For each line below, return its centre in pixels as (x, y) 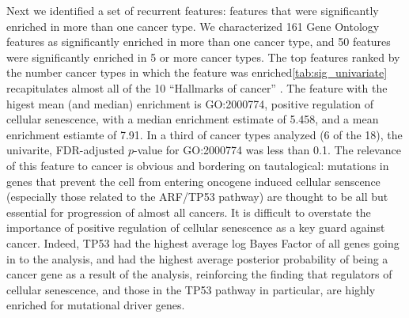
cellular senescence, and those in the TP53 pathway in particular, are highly (191, 289)
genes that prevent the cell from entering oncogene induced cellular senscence (193, 181)
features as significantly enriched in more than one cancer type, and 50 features (199, 42)
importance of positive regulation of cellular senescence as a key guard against (196, 227)
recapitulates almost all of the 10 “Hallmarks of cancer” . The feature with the (197, 87)
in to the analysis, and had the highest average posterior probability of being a (197, 258)
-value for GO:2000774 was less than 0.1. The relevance (267, 150)
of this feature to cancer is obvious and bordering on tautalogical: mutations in (198, 165)
